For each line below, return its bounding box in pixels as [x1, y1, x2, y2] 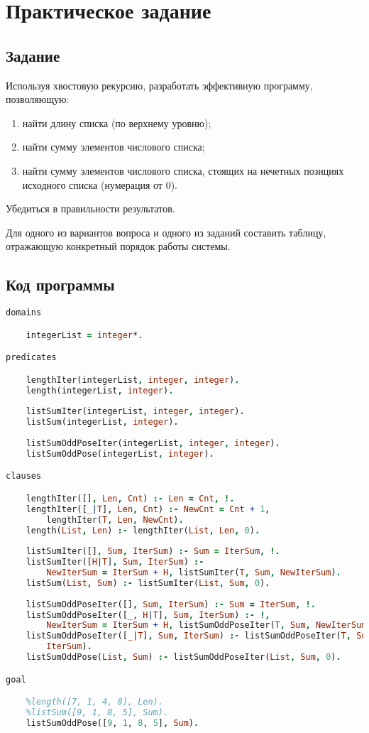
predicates [6, 352, 57, 363]
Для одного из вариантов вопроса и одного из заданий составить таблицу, [6, 224, 326, 239]
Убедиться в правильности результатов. [6, 201, 175, 216]
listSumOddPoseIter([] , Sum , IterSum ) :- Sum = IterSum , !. [26, 599, 316, 609]
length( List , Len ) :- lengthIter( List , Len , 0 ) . [26, 525, 260, 536]
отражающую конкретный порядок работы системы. [6, 239, 231, 254]
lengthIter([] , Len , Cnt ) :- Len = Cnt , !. [26, 493, 235, 504]
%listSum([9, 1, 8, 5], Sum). [26, 707, 169, 717]
